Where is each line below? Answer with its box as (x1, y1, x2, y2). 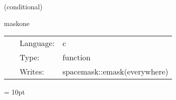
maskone (4, 18, 30, 28)
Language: (20, 37, 55, 49)
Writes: (20, 66, 44, 77)
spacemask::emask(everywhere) (62, 66, 169, 77)
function (62, 51, 91, 63)
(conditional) (4, 1, 43, 11)
